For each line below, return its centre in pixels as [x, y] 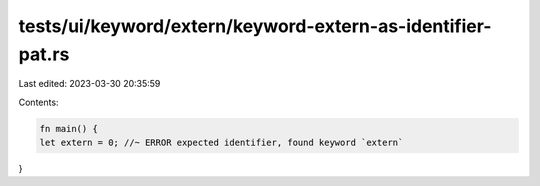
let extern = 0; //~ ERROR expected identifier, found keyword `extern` [221, 143]
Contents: [38, 102]
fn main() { [69, 128]
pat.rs [44, 54]
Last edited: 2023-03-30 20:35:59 [89, 84]
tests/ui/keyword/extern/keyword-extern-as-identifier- [255, 26]
